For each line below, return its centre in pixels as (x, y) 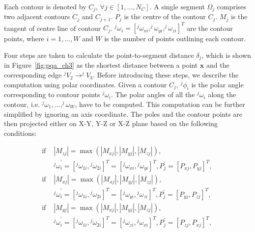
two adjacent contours (37, 16)
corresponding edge (33, 75)
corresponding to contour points (52, 94)
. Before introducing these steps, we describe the (166, 75)
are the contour (210, 28)
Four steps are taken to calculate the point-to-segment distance (99, 55)
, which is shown (226, 55)
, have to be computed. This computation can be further (160, 104)
